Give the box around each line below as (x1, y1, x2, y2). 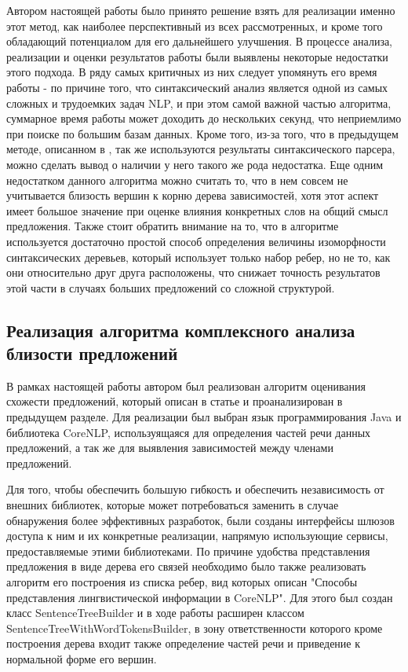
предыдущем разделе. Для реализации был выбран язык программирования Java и (6, 409, 402, 425)
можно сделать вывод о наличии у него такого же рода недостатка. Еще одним (6, 156, 384, 172)
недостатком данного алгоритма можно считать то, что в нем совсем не (6, 171, 348, 188)
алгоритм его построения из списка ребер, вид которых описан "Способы (6, 574, 358, 589)
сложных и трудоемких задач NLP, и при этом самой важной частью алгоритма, (6, 94, 392, 111)
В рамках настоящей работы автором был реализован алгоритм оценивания (6, 377, 366, 394)
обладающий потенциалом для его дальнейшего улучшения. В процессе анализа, (6, 33, 393, 50)
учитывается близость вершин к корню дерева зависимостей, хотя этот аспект (6, 187, 379, 204)
